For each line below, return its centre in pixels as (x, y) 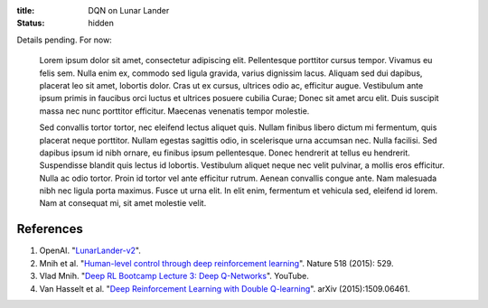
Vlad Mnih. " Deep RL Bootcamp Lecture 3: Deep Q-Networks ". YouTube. (174, 276)
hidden (101, 23)
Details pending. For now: (64, 40)
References (50, 229)
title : (26, 10)
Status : (31, 23)
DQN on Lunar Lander (129, 10)
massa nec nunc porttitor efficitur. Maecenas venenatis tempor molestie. (174, 111)
